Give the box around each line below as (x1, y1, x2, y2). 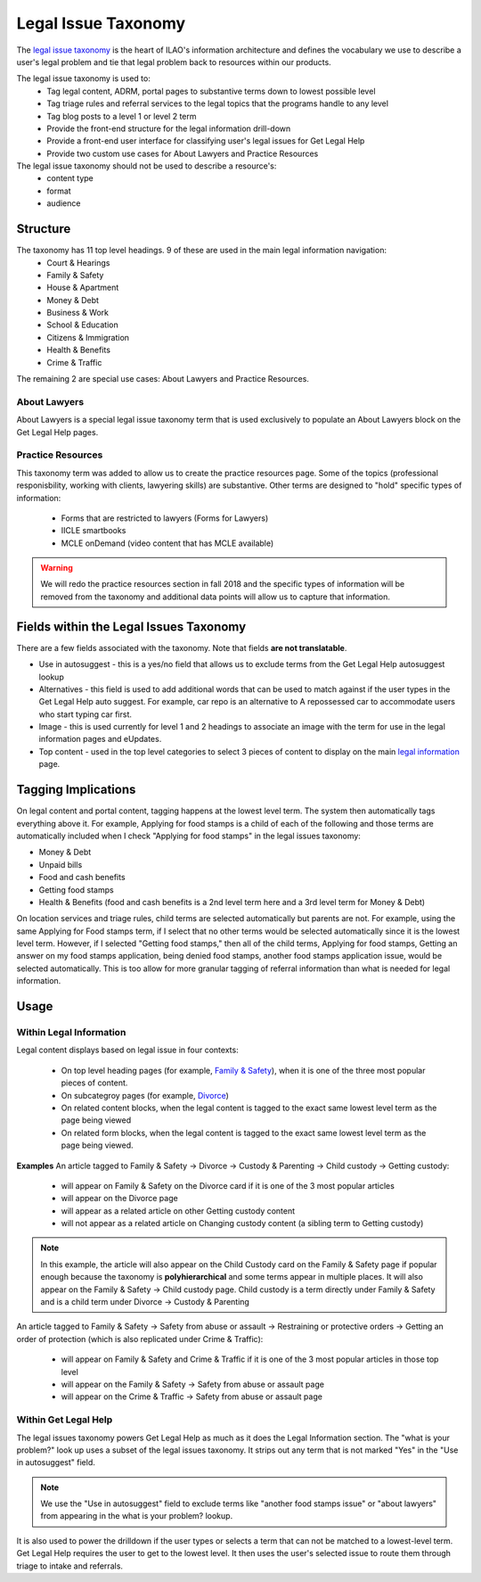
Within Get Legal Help (16, 1413, 113, 1426)
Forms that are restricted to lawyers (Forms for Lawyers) (61, 513, 269, 523)
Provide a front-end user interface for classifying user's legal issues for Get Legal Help (46, 136, 365, 146)
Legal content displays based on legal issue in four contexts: (16, 1044, 240, 1056)
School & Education (46, 319, 119, 330)
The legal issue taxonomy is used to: (16, 73, 151, 84)
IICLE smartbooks (61, 525, 126, 536)
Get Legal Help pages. (16, 426, 99, 437)
